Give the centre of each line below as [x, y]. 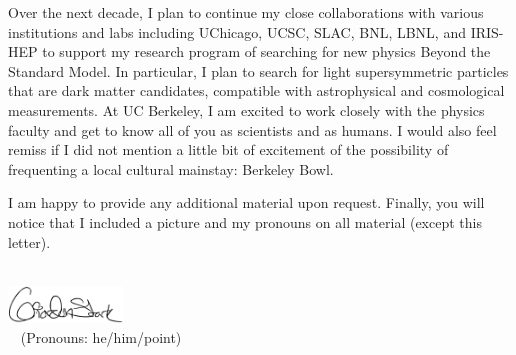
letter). [29, 241]
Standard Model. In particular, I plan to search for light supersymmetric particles [258, 70]
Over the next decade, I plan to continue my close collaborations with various [246, 12]
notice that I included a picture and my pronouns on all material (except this [245, 221]
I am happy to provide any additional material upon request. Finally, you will [246, 202]
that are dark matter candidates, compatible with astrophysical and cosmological [256, 90]
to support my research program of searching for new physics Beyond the [266, 51]
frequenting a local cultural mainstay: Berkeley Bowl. [171, 168]
